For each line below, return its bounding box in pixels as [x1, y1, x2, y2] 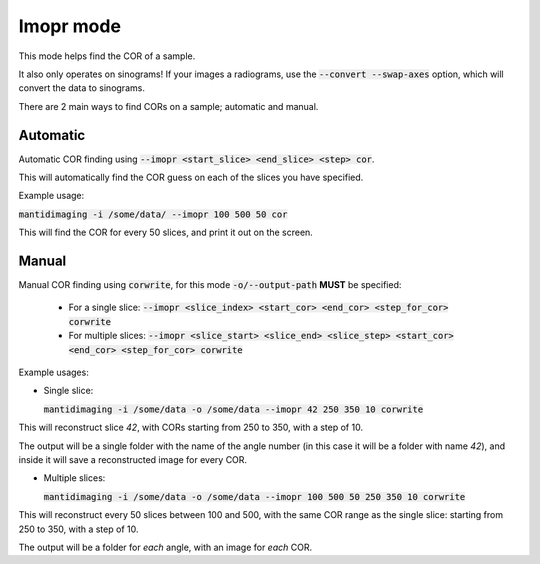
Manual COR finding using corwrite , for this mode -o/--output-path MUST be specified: [18, 279, 402, 291]
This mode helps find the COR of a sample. [18, 50, 196, 62]
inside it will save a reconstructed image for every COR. [18, 454, 248, 465]
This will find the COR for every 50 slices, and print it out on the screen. [18, 226, 314, 239]
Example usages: [18, 366, 89, 379]
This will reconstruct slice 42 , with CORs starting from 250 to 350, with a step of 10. [18, 421, 364, 434]
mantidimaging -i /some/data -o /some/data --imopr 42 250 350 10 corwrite [43, 403, 424, 415]
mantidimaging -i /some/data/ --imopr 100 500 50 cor [18, 208, 288, 220]
